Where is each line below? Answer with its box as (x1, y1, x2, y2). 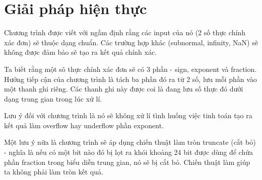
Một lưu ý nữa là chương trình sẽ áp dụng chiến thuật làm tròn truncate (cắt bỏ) (4, 137, 256, 147)
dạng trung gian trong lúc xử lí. (4, 93, 102, 104)
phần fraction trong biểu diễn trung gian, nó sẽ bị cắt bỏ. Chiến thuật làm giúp (4, 156, 250, 167)
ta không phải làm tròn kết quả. (4, 166, 103, 177)
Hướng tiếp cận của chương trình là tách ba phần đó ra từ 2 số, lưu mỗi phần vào (4, 73, 257, 84)
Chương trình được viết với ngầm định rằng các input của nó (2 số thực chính (4, 27, 245, 38)
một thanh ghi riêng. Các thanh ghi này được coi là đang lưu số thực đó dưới (4, 83, 243, 94)
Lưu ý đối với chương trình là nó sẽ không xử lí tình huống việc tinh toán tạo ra (4, 110, 252, 121)
